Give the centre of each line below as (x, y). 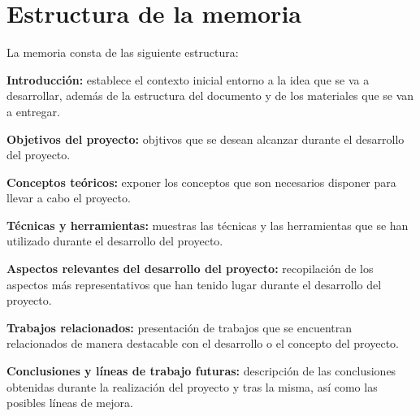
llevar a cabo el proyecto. (69, 198)
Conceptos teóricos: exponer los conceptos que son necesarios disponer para (201, 182)
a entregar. (33, 111)
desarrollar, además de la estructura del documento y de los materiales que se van (210, 95)
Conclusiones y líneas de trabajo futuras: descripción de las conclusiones (201, 371)
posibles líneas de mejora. (70, 403)
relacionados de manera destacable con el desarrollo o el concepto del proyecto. (203, 343)
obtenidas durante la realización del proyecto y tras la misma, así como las (192, 386)
